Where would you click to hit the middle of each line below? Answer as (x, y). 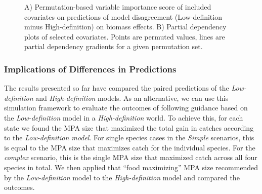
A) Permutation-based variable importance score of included (118, 7)
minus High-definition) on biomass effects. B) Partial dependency (125, 27)
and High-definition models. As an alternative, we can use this (132, 98)
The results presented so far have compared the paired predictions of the (117, 88)
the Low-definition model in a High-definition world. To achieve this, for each (124, 117)
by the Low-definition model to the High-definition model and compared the (122, 177)
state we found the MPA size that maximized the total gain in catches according (129, 127)
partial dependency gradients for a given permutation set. (114, 46)
